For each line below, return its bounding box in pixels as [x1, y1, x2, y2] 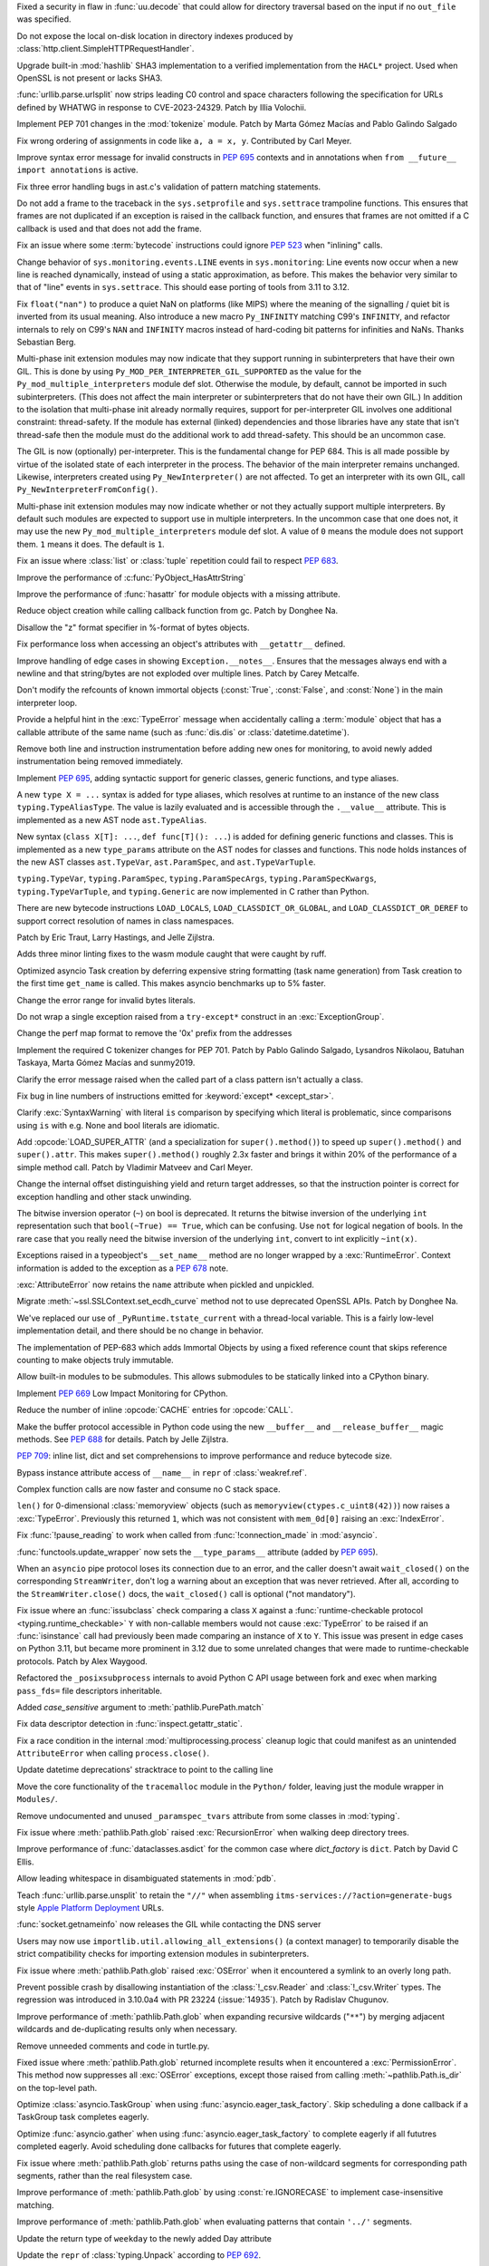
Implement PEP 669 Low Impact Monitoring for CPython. [16, 1388, 228, 1399]
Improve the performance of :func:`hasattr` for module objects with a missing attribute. [16, 589, 340, 600]
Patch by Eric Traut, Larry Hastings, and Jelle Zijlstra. [16, 932, 216, 943]
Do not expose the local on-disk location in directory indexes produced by [16, 30, 293, 41]
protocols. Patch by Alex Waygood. [16, 1655, 149, 1667]
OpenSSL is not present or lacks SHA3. [16, 73, 163, 83]
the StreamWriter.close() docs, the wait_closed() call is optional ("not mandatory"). [16, 1588, 357, 1599]
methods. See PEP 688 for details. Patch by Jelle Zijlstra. [16, 1433, 229, 1445]
